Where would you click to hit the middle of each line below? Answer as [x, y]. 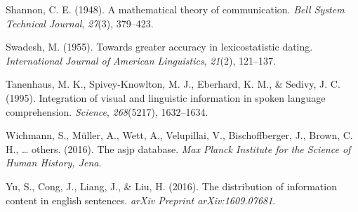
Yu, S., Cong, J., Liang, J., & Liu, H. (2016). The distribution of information [171, 186]
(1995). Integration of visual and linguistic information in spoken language [166, 97]
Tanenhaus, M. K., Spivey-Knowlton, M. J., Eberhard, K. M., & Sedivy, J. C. [173, 84]
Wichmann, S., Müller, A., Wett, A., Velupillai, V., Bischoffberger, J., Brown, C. [179, 135]
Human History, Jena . [54, 163]
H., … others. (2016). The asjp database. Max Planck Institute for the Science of [178, 148]
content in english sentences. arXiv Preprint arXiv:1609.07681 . [141, 200]
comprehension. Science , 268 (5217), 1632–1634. [107, 111]
